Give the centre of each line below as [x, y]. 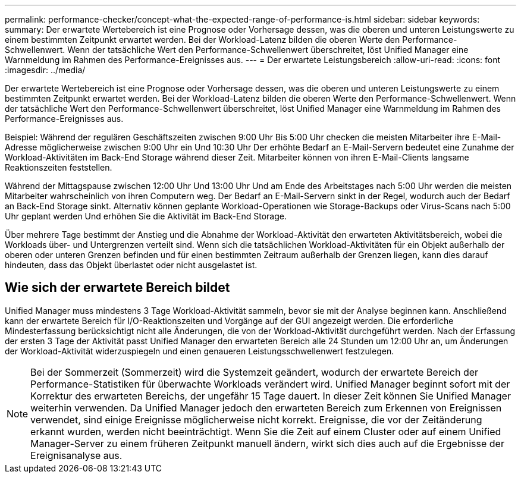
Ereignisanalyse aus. [76, 455]
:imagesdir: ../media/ [45, 70]
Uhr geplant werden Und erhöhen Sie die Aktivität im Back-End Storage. [146, 216]
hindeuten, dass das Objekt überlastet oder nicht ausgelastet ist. [131, 265]
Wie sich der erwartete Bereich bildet [117, 288]
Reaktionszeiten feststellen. [59, 167]
